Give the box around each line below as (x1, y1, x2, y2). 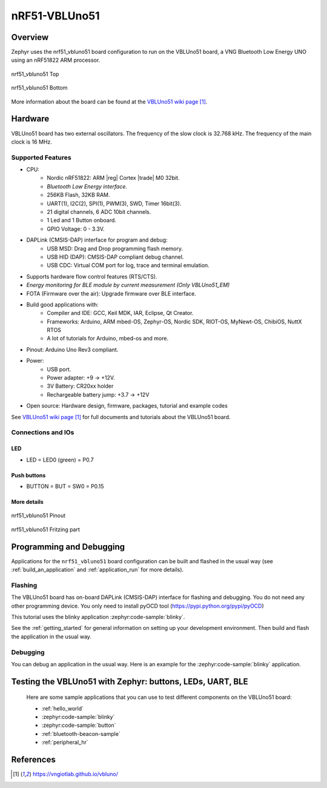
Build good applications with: (26, 300, 99, 308)
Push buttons (11, 471, 46, 478)
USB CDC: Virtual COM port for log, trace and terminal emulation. (47, 262, 210, 269)
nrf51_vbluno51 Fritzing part (11, 526, 80, 533)
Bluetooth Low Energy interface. (47, 182, 127, 190)
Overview (11, 32, 49, 42)
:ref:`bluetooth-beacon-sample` (41, 730, 121, 737)
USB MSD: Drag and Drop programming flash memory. (47, 245, 183, 252)
